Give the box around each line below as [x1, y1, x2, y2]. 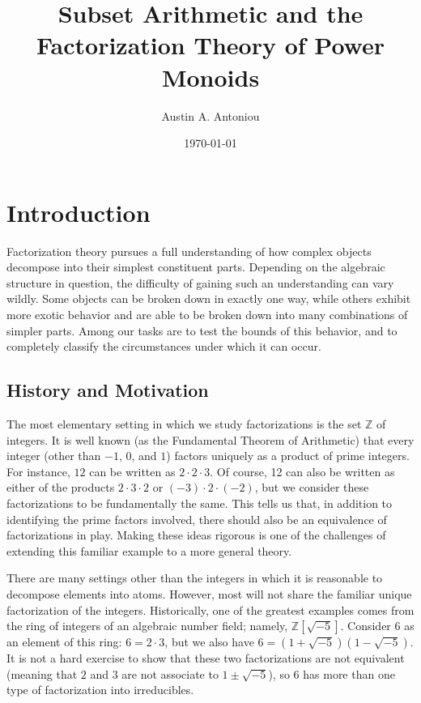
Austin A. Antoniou [161, 107, 260, 124]
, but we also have [164, 633, 254, 650]
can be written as [89, 462, 176, 479]
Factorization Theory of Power [36, 28, 385, 62]
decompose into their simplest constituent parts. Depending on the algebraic [6, 258, 385, 275]
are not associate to [121, 665, 219, 682]
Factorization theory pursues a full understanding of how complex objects [6, 242, 372, 259]
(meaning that [6, 665, 78, 682]
